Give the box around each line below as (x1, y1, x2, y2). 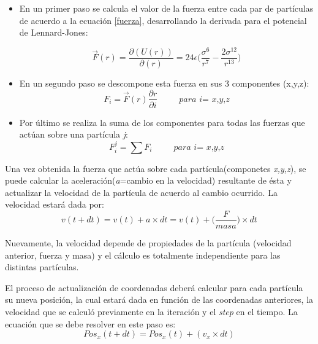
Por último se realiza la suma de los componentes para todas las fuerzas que (19, 115, 305, 128)
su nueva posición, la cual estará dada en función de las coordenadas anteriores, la (5, 293, 314, 306)
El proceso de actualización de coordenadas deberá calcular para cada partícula (5, 281, 303, 294)
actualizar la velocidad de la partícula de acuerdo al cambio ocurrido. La (5, 186, 278, 198)
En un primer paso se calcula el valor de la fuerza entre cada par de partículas (19, 2, 314, 14)
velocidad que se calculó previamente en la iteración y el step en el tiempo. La (5, 305, 298, 318)
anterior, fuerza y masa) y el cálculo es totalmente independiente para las (5, 248, 281, 261)
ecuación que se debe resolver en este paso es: (5, 317, 176, 330)
